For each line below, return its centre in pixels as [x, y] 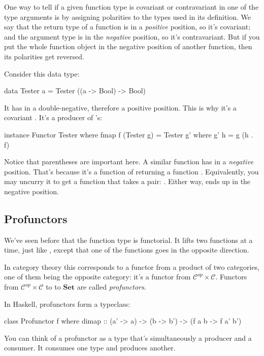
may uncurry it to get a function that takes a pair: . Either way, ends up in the [127, 181]
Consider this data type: [42, 73]
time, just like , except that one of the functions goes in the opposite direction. [127, 250]
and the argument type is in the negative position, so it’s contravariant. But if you [132, 36]
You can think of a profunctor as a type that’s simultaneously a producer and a [128, 337]
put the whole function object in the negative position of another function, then [128, 46]
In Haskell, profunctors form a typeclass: [67, 304]
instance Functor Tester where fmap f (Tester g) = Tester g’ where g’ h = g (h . [129, 134]
